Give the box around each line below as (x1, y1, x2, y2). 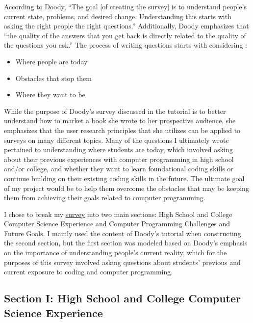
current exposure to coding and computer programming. (4, 267, 173, 277)
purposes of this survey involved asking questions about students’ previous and (4, 257, 241, 267)
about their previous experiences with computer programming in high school (4, 154, 234, 164)
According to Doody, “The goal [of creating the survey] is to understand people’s (4, 1, 247, 11)
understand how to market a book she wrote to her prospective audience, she (4, 115, 236, 126)
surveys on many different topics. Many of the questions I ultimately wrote (4, 135, 229, 145)
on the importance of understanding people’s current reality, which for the (4, 247, 227, 258)
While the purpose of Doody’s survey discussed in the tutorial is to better (4, 106, 226, 116)
